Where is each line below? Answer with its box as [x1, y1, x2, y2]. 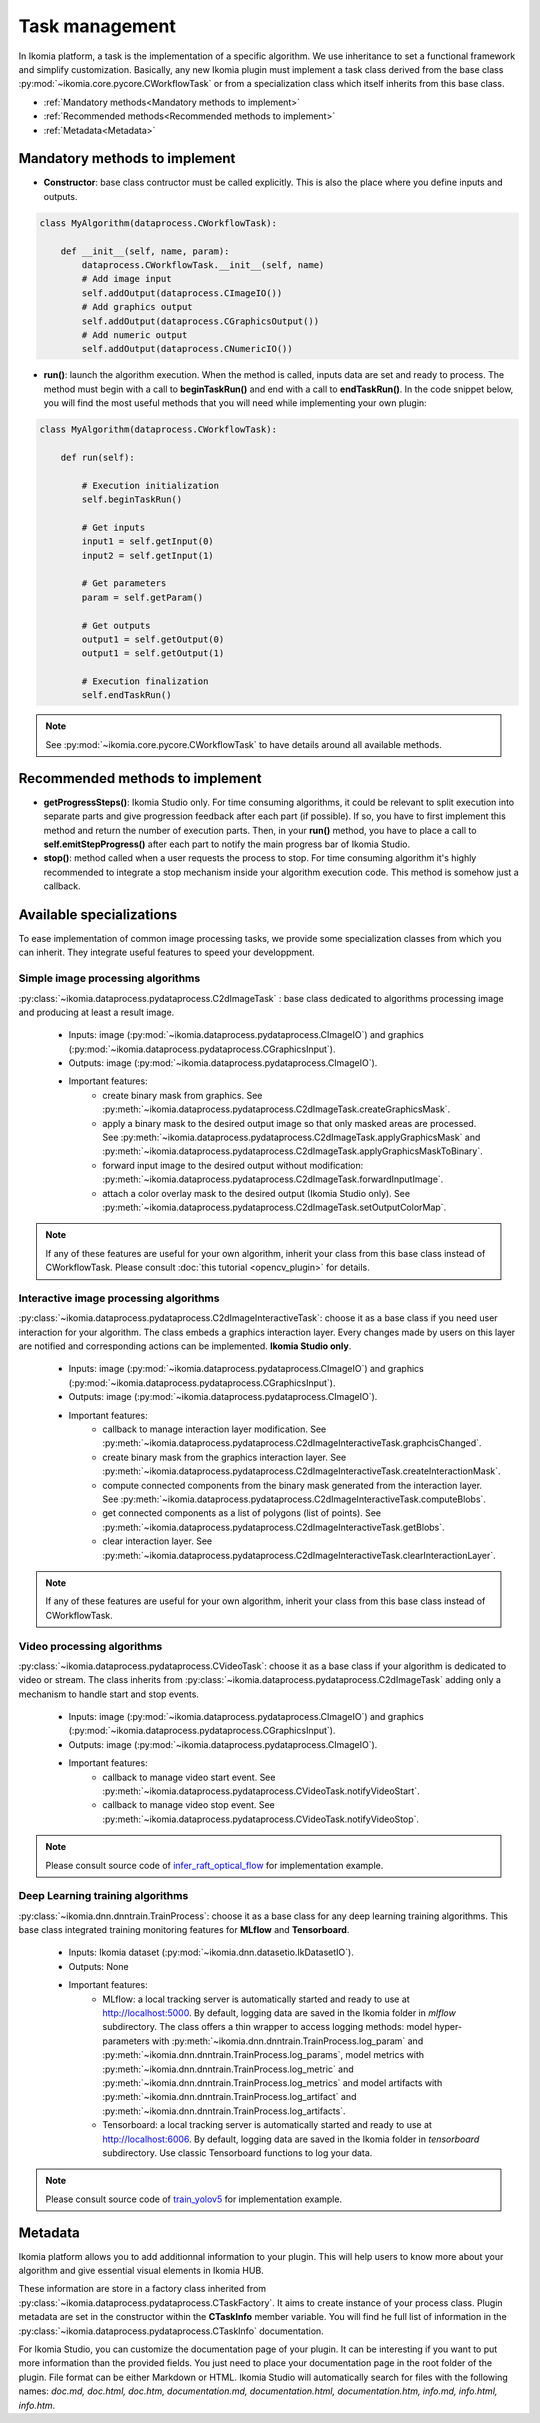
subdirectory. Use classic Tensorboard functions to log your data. [102, 2146, 373, 2159]
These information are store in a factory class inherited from [18, 2283, 267, 2295]
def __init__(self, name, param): [60, 245, 230, 257]
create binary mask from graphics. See [102, 1089, 263, 1101]
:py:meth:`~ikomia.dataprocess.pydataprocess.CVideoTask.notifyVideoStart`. [102, 1785, 420, 1797]
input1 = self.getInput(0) [81, 536, 214, 547]
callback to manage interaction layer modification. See [102, 1423, 327, 1435]
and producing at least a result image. [18, 1006, 175, 1018]
